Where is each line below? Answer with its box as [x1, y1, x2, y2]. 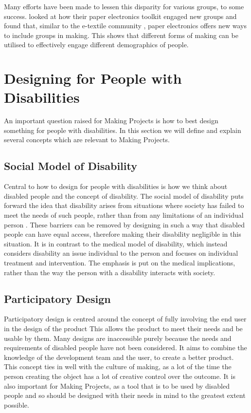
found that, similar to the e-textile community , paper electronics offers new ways [4, 20, 247, 31]
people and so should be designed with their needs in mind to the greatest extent [4, 390, 246, 400]
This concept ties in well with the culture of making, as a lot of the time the [4, 361, 232, 372]
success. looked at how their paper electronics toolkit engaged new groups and [4, 11, 237, 21]
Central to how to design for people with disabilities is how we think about [4, 181, 228, 191]
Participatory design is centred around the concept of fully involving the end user [4, 314, 247, 324]
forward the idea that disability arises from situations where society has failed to [4, 200, 244, 210]
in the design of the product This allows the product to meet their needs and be [4, 323, 243, 333]
